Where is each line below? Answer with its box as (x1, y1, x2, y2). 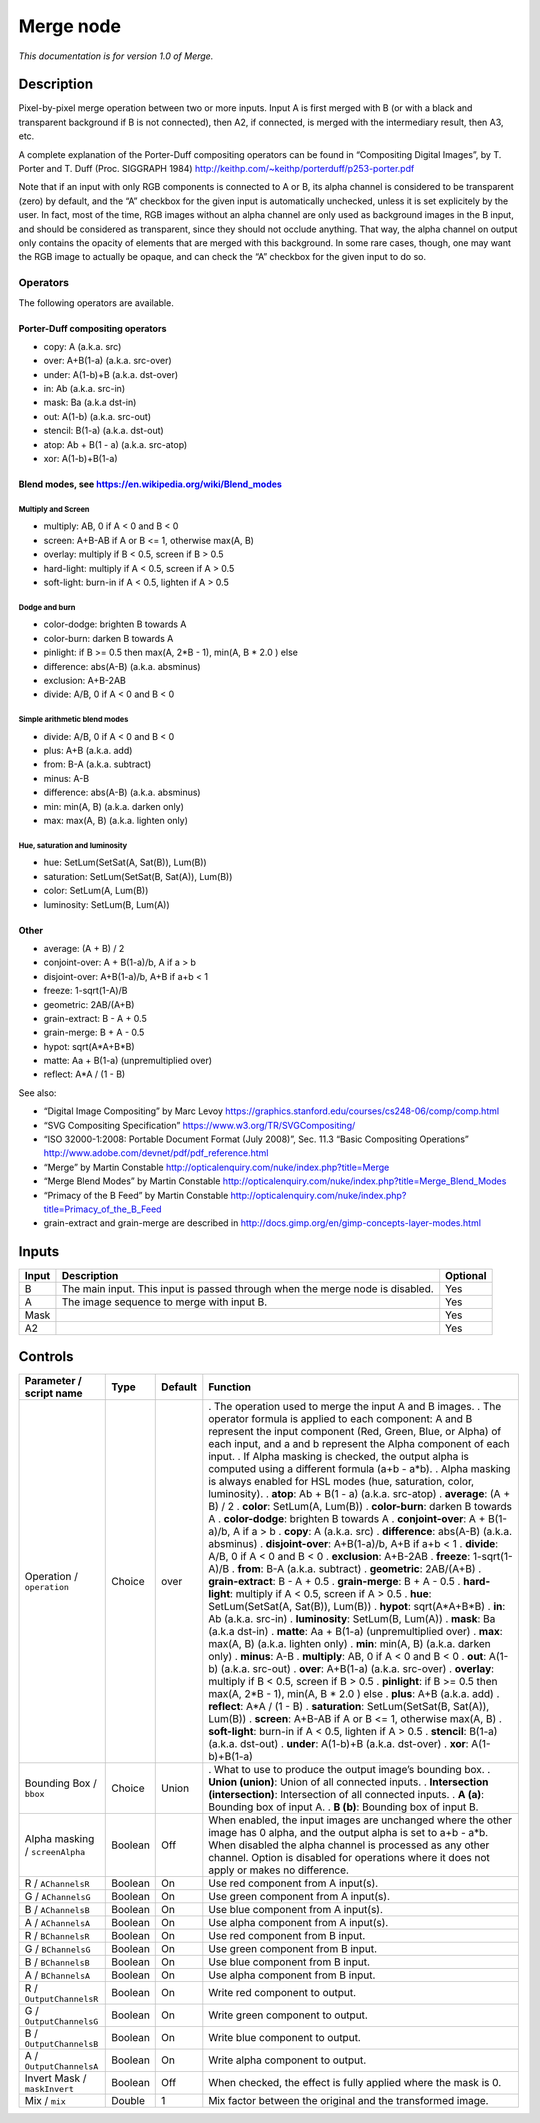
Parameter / (24, 1373, 82, 1387)
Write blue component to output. (208, 2031, 362, 2045)
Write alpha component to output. (208, 2053, 367, 2067)
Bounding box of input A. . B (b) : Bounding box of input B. (208, 1800, 479, 1814)
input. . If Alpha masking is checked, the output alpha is (208, 1449, 469, 1463)
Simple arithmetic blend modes (18, 715, 129, 725)
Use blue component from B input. (208, 1955, 370, 1969)
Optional (445, 1269, 487, 1283)
